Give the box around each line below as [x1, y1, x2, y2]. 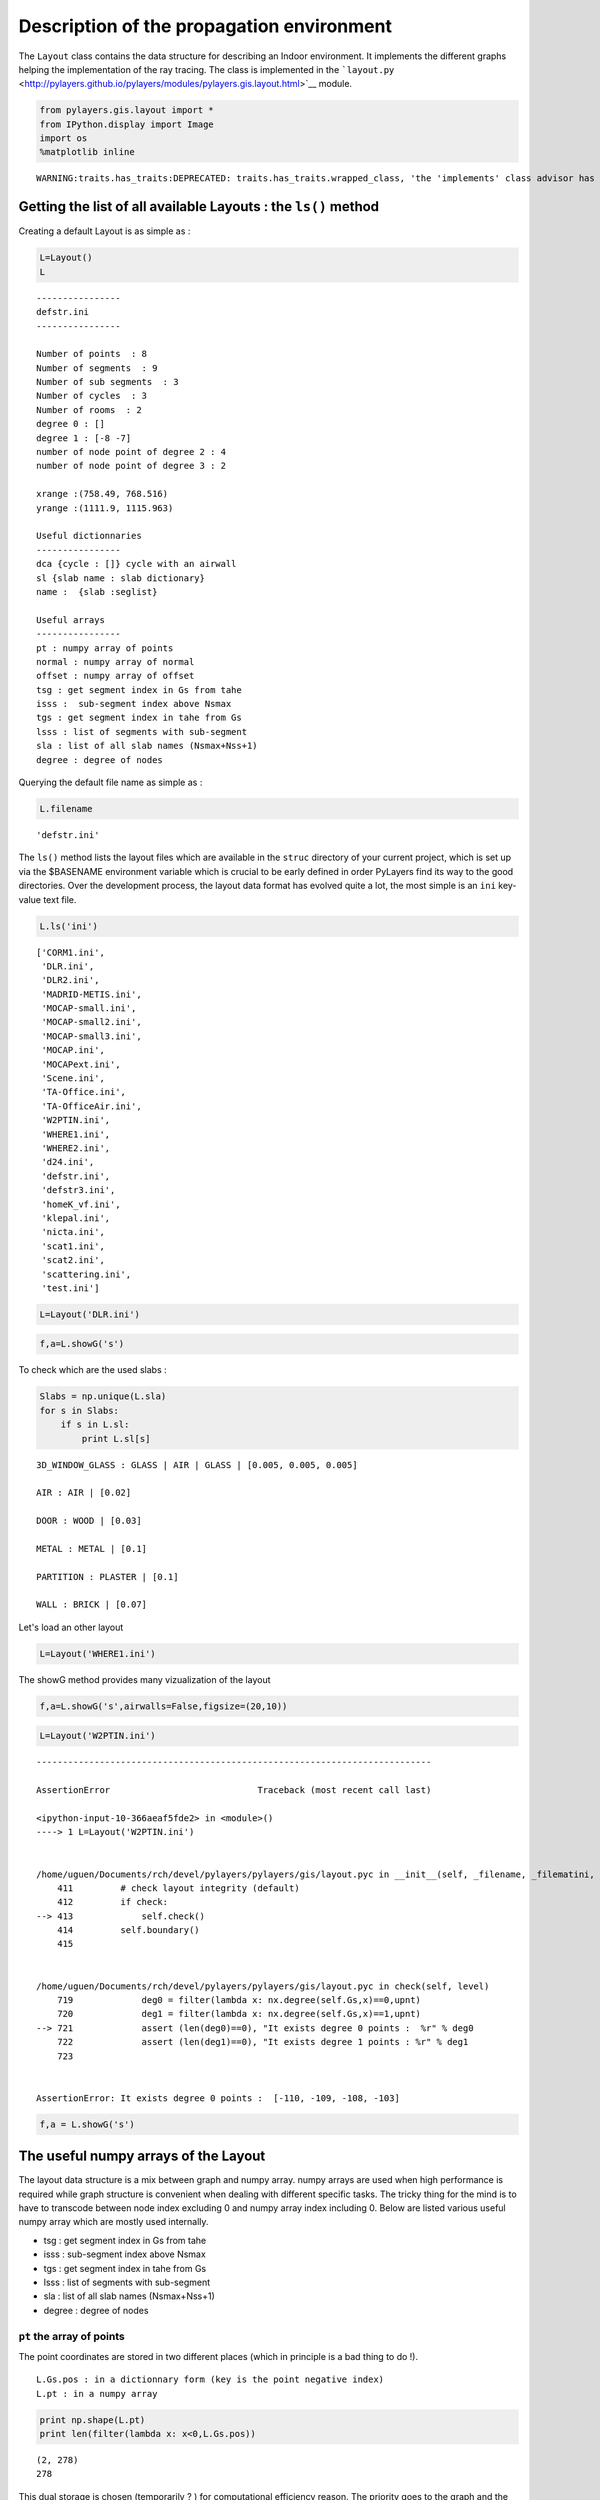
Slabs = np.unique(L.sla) [39, 1391, 167, 1402]
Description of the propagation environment [18, 15, 392, 37]
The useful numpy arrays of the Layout [18, 2148, 266, 2165]
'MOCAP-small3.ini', [41, 1030, 142, 1042]
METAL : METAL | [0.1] [36, 1543, 148, 1554]
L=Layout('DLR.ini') [39, 1308, 140, 1320]
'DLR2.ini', [41, 975, 100, 986]
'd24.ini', [41, 1156, 95, 1168]
